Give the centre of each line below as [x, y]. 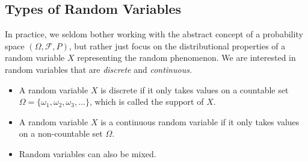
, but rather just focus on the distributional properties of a [177, 45]
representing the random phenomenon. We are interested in [186, 58]
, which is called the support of [146, 101]
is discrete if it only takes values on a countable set [195, 89]
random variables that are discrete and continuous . [98, 69]
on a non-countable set [61, 133]
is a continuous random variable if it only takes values [200, 121]
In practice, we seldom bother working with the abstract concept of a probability [154, 34]
